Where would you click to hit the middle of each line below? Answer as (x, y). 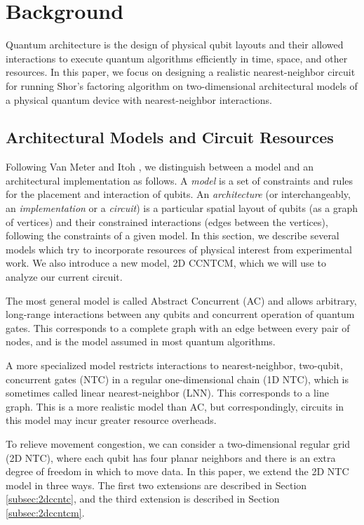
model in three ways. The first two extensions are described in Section (156, 485)
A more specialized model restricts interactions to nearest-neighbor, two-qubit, (174, 365)
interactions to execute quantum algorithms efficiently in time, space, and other (177, 58)
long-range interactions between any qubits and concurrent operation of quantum (180, 314)
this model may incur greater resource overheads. (111, 420)
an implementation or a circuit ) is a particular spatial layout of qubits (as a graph (182, 208)
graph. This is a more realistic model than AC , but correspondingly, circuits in (175, 406)
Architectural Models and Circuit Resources (170, 137)
